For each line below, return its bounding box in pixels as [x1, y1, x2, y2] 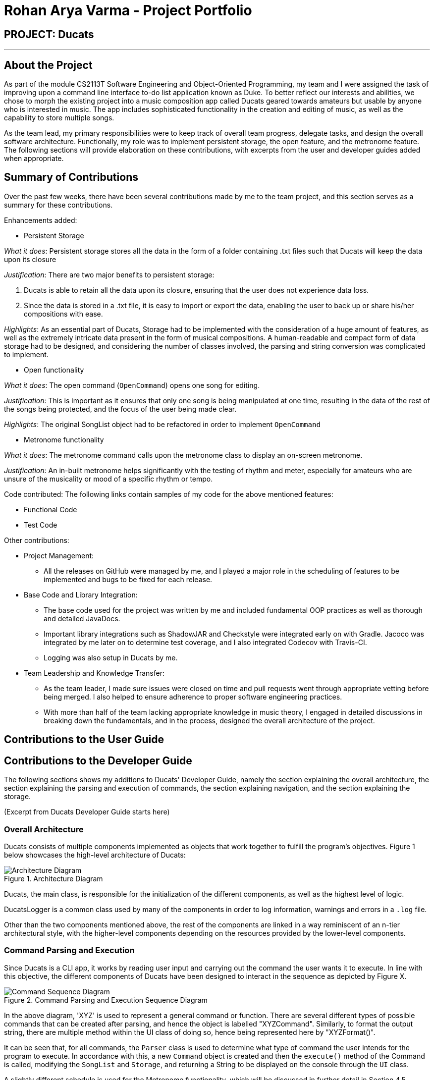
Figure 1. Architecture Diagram [4, 874, 103, 883]
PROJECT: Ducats [4, 28, 94, 41]
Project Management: [24, 551, 94, 560]
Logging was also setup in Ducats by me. [44, 653, 178, 662]
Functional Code [24, 505, 77, 514]
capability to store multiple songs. [4, 113, 114, 122]
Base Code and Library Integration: [24, 590, 138, 599]
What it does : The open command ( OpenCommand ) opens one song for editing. [4, 380, 260, 389]
